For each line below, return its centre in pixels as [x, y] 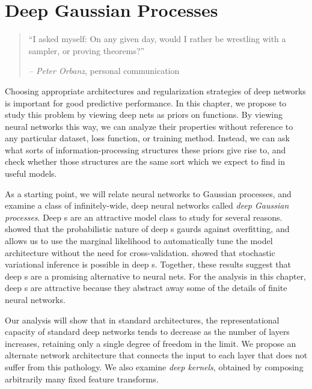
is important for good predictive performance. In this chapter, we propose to [146, 103]
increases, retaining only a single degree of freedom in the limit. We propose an [151, 343]
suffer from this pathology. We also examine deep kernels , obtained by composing [154, 366]
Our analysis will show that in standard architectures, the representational [142, 320]
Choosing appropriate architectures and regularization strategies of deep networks [155, 90]
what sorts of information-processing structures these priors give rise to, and [145, 149]
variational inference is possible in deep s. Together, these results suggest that [148, 264]
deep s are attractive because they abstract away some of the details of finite [146, 288]
